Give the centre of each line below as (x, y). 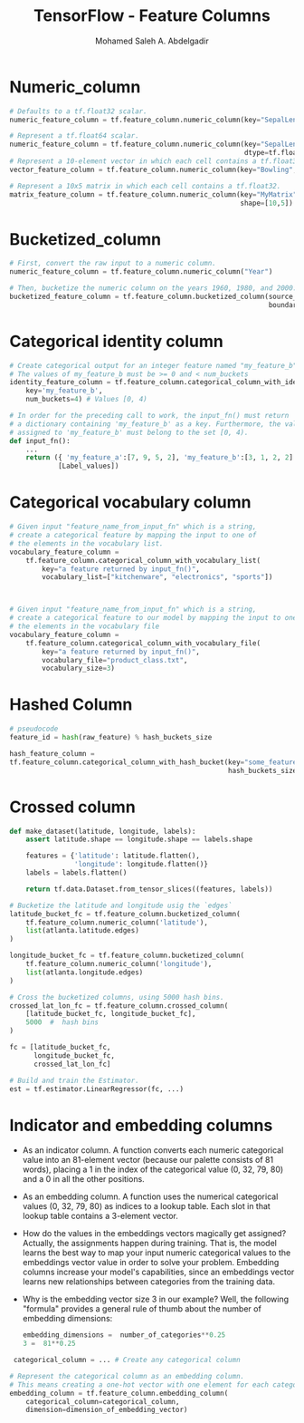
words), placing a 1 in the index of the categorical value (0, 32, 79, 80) (153, 1169)
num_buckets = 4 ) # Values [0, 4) (86, 400)
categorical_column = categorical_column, (103, 1401)
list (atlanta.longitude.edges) (85, 972)
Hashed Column (71, 705)
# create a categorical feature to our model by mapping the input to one (153, 618)
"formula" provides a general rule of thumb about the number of (142, 1309)
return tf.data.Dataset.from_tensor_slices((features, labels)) (149, 889)
